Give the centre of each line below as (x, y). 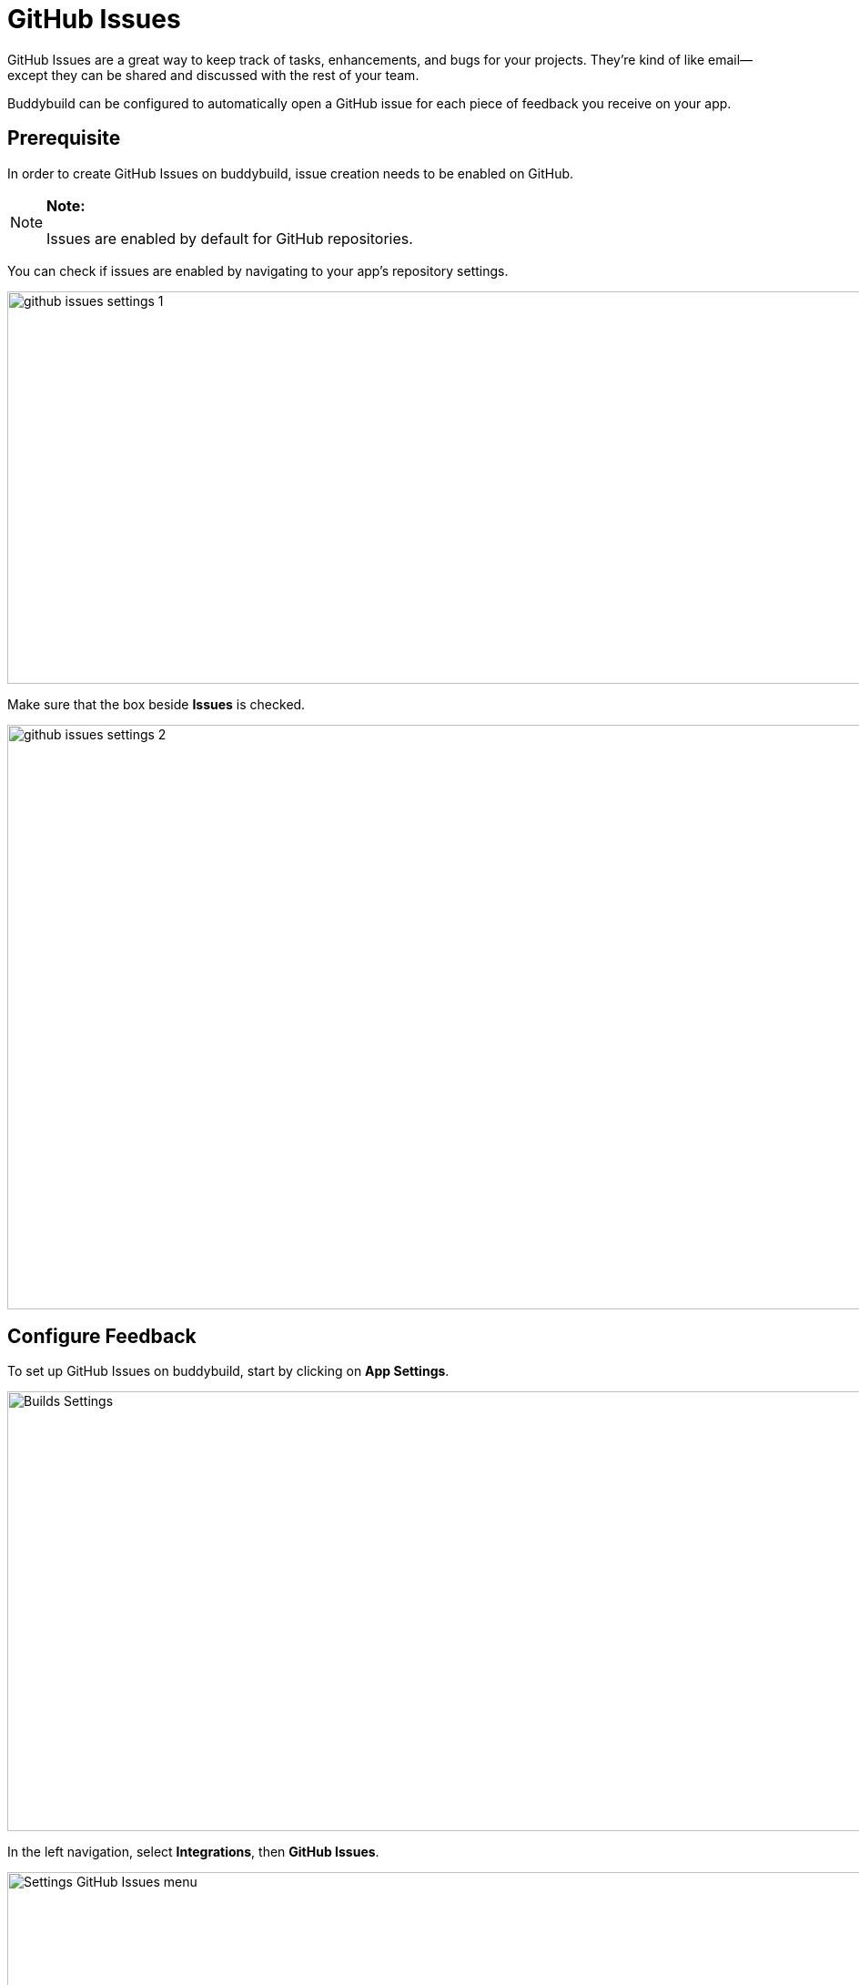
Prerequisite (64, 138)
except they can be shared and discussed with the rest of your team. (213, 75)
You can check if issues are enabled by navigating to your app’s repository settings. (258, 270)
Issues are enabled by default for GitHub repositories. (230, 238)
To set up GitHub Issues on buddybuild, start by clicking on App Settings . (228, 1371)
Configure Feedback (102, 1337)
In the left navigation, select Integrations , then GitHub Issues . (193, 1852)
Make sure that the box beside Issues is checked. (157, 704)
